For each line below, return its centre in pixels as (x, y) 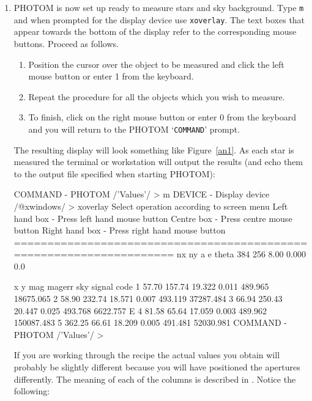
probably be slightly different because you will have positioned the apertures (157, 367)
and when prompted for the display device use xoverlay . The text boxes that (159, 19)
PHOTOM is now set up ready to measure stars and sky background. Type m (159, 7)
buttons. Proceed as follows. (66, 43)
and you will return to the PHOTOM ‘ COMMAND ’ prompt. (134, 129)
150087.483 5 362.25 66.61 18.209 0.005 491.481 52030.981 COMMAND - (150, 322)
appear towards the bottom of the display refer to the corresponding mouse (155, 31)
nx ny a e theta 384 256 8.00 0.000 (241, 254)
